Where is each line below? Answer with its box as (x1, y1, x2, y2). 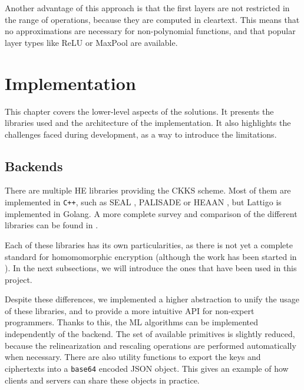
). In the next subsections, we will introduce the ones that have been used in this (5, 262, 297, 274)
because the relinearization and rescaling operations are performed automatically (5, 339, 296, 351)
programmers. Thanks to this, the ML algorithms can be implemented (5, 316, 258, 328)
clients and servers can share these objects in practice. (5, 374, 200, 386)
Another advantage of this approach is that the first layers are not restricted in (5, 2, 290, 14)
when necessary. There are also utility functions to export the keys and (5, 351, 261, 363)
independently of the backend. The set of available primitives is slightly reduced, (5, 328, 295, 340)
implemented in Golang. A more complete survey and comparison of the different (5, 207, 298, 219)
